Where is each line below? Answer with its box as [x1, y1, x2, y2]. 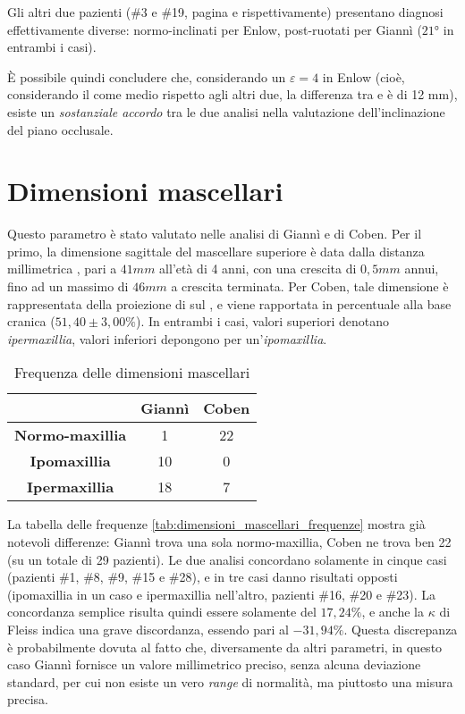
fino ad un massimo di [7, 277, 129, 296]
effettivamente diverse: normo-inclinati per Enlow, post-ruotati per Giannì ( [7, 20, 422, 38]
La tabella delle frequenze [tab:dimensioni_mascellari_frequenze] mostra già [7, 515, 426, 533]
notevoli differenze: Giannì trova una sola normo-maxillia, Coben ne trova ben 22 [7, 533, 452, 551]
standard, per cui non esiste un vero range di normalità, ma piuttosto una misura [7, 672, 453, 691]
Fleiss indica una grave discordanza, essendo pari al [7, 620, 289, 638]
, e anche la [361, 602, 424, 621]
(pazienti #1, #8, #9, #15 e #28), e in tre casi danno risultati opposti [7, 567, 398, 586]
